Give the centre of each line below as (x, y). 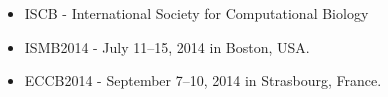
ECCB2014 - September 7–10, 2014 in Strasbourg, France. (203, 80)
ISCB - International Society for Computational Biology (196, 13)
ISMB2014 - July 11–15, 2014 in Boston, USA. (167, 46)
